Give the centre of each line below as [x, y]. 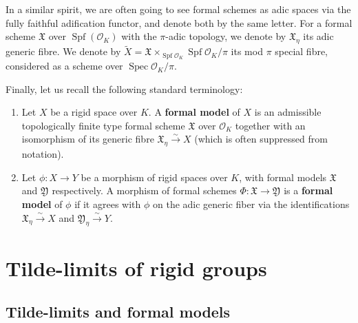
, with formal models [283, 177]
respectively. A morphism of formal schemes [144, 190]
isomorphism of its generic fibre [88, 139]
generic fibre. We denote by [63, 51]
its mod [247, 51]
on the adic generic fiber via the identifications [251, 204]
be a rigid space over [94, 112]
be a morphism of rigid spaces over [154, 177]
